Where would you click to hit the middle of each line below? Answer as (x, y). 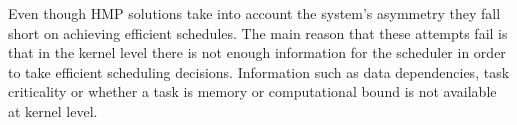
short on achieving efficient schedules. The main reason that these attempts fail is (258, 32)
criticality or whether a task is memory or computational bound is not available (252, 91)
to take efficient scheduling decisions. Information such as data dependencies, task (259, 71)
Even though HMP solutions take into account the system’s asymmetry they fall (254, 13)
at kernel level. (53, 110)
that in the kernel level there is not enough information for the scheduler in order (257, 52)
